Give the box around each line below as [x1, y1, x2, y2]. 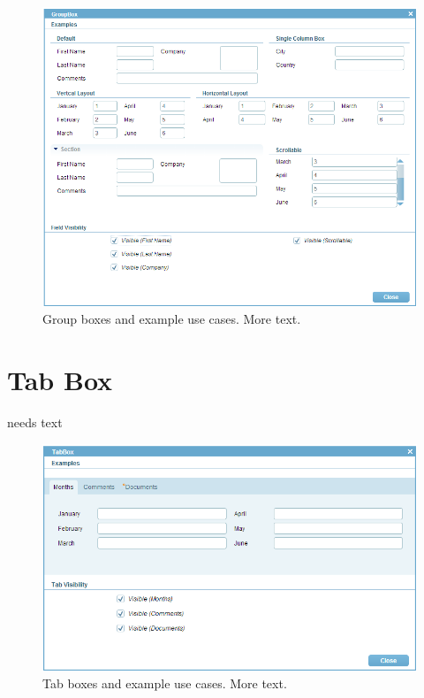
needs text [7, 412, 63, 431]
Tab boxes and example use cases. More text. [42, 674, 287, 693]
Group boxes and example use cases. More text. [42, 310, 301, 328]
